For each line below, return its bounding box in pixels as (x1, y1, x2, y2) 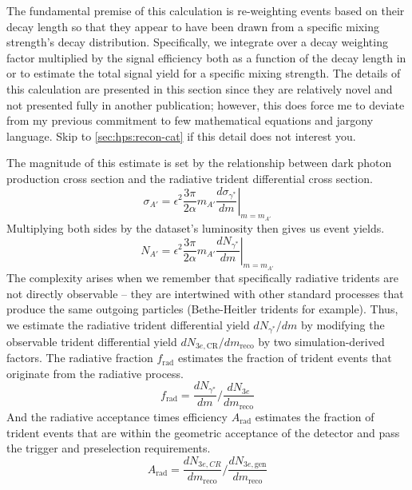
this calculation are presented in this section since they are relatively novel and (6, 80, 393, 97)
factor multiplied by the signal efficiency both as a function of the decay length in (6, 49, 406, 66)
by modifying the (301, 316, 385, 333)
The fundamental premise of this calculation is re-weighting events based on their (6, 2, 405, 18)
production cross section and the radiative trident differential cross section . (6, 169, 373, 186)
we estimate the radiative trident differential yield (6, 316, 250, 333)
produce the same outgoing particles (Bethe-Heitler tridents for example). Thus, (6, 301, 398, 317)
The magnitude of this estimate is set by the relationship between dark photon (6, 154, 392, 171)
